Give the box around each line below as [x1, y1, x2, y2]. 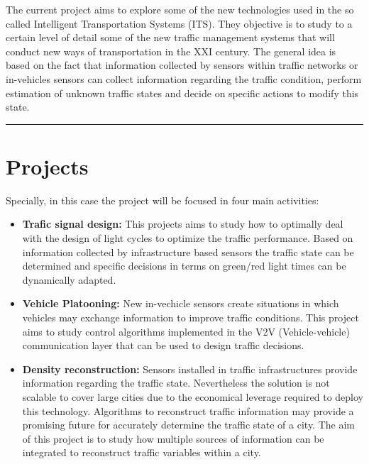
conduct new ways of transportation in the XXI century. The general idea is [6, 43, 336, 58]
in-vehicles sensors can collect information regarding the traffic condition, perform [6, 71, 362, 86]
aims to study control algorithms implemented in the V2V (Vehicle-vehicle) [22, 324, 350, 338]
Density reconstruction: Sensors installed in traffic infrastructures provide [22, 361, 358, 376]
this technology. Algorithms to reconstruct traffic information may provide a [22, 403, 354, 418]
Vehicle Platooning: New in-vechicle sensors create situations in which [22, 296, 339, 311]
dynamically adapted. [22, 272, 116, 287]
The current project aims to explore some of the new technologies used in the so [6, 2, 354, 16]
